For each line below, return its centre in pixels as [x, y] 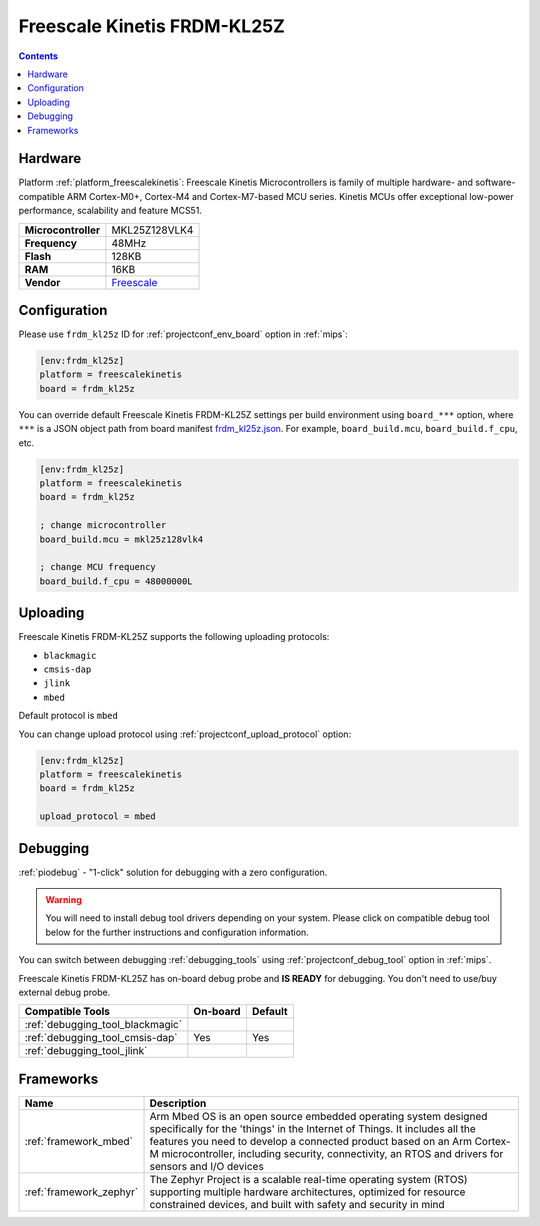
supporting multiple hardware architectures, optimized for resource [307, 1192]
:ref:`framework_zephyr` [81, 1192]
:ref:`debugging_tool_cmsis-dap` [101, 1038]
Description [178, 1103]
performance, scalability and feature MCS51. [110, 211]
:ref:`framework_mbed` [79, 1141]
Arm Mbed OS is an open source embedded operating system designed [318, 1116]
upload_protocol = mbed [98, 816]
